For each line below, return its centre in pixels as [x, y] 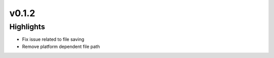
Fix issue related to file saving [53, 39]
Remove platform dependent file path [61, 46]
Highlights [27, 27]
